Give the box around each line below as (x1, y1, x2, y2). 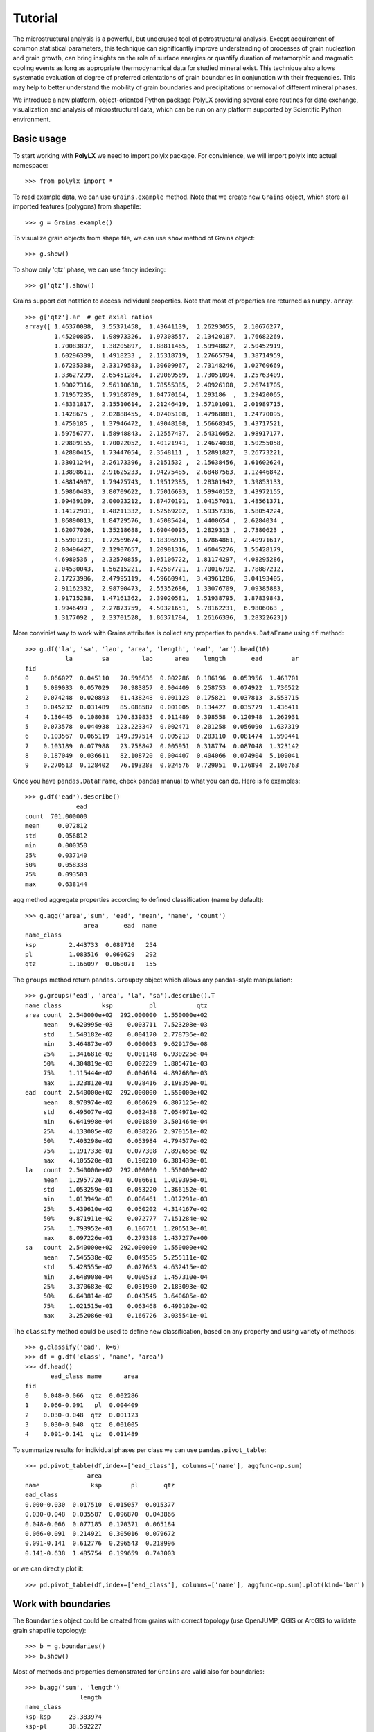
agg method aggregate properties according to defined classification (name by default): (12, 896, 264, 904)
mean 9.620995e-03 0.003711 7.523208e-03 (43, 1020, 208, 1029)
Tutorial (12, 10, 59, 26)
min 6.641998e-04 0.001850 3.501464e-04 (43, 1117, 208, 1126)
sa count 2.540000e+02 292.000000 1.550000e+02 (25, 1244, 208, 1252)
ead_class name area (51, 1372, 139, 1380)
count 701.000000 (25, 813, 88, 820)
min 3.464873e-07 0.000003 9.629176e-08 (43, 1040, 208, 1048)
